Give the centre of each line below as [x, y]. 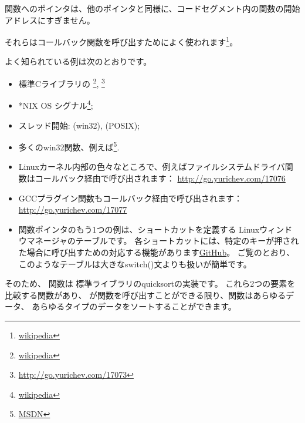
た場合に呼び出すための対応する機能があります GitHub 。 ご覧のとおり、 [157, 252]
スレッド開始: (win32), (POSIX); [79, 125]
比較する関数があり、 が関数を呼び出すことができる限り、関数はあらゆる [145, 295]
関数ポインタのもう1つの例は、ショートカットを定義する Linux [139, 229]
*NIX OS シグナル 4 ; [56, 104]
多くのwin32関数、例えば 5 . [69, 146]
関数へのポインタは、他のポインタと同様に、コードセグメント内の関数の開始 [152, 8]
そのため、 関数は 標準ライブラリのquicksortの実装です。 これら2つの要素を [150, 283]
